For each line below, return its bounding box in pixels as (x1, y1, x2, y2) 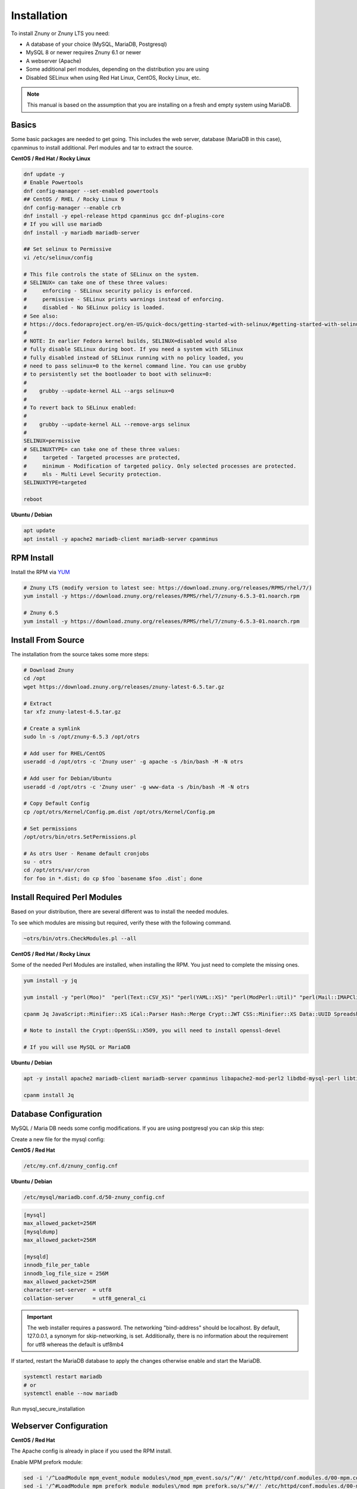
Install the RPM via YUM (11, 569, 70, 576)
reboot (23, 496, 43, 503)
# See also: (23, 313, 59, 319)
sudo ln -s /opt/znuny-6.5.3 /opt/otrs (23, 733, 140, 740)
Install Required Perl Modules (11, 892, 123, 902)
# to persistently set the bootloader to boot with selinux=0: (23, 371, 212, 378)
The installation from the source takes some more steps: (11, 651, 149, 658)
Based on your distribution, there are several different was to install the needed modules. (11, 908, 229, 915)
